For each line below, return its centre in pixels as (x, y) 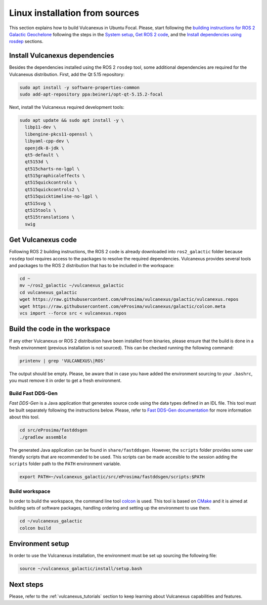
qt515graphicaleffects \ (55, 176)
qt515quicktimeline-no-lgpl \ (62, 196)
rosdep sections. (26, 42)
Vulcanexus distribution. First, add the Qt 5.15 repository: (67, 74)
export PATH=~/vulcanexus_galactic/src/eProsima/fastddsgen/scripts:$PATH (112, 477)
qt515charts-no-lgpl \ (52, 169)
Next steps (26, 584)
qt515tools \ (41, 210)
